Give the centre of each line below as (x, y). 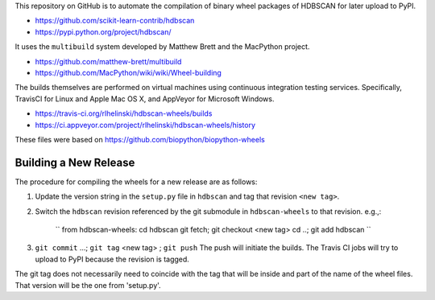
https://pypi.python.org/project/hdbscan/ (103, 31)
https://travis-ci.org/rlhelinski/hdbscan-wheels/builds (124, 113)
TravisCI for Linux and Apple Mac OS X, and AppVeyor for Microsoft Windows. (145, 99)
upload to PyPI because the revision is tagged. (112, 259)
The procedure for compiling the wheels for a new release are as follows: (136, 182)
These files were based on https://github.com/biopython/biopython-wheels (140, 139)
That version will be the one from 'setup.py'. (88, 285)
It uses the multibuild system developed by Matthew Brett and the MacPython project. (162, 47)
